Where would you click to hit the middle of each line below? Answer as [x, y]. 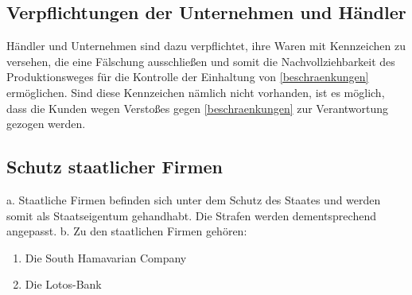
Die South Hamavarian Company [106, 257]
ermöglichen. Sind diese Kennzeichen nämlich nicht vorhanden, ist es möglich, [196, 92]
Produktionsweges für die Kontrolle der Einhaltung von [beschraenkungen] [188, 77]
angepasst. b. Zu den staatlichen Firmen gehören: [127, 231]
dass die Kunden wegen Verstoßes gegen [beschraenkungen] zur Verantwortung [198, 108]
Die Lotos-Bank [63, 284]
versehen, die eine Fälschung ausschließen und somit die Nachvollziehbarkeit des [201, 61]
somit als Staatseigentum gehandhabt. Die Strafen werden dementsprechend [191, 215]
